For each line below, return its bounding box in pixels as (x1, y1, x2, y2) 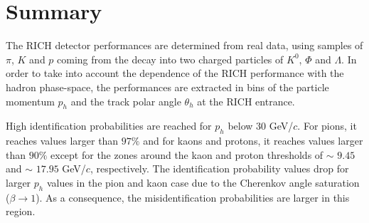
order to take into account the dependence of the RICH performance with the (6, 66, 344, 81)
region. (6, 204, 36, 219)
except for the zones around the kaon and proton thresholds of (50, 147, 323, 162)
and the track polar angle (70, 93, 181, 108)
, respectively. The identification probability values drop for (90, 161, 349, 176)
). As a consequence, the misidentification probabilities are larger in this (36, 190, 350, 204)
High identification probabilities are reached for (6, 118, 212, 133)
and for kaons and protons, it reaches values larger (143, 133, 363, 148)
